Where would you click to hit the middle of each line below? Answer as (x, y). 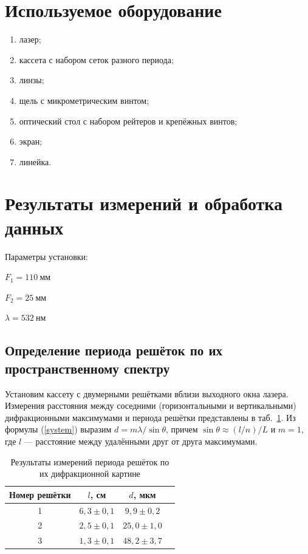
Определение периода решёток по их (114, 350)
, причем (182, 429)
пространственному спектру (87, 368)
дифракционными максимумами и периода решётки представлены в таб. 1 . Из (150, 417)
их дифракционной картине (90, 474)
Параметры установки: (46, 256)
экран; (31, 141)
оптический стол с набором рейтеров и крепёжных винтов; (128, 121)
